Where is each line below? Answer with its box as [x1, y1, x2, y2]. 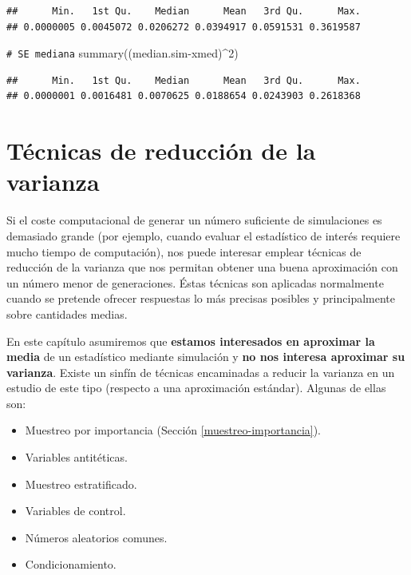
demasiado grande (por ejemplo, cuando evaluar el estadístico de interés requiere [6, 227, 401, 244]
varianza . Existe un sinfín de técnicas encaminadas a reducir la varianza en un [6, 363, 395, 380]
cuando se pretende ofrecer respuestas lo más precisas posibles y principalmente [6, 290, 395, 307]
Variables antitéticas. [25, 449, 128, 466]
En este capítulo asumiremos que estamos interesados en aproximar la [6, 332, 375, 349]
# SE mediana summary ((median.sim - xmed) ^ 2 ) [6, 45, 239, 61]
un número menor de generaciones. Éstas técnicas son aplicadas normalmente [6, 274, 384, 291]
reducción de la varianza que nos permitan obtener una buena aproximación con [6, 259, 398, 276]
